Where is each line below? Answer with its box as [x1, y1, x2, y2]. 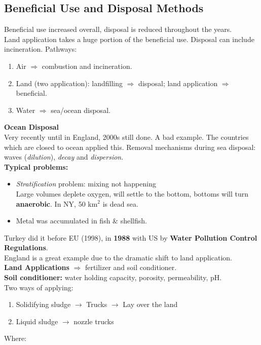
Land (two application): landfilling [16, 78, 123, 88]
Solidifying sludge [16, 299, 71, 310]
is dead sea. [102, 198, 138, 209]
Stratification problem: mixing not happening [16, 178, 156, 189]
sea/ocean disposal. [51, 104, 110, 115]
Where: [4, 333, 26, 343]
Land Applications [4, 262, 69, 273]
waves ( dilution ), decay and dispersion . [4, 151, 124, 162]
